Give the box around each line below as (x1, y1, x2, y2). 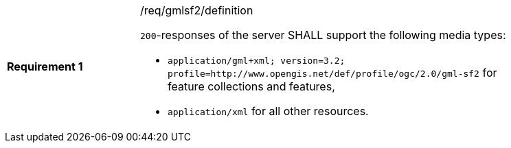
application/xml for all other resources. (168, 104, 369, 118)
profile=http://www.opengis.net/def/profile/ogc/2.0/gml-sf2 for (168, 66, 497, 79)
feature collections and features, (168, 79, 335, 93)
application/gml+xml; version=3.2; (168, 56, 345, 66)
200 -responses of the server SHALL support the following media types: (140, 28, 506, 42)
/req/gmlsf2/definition (140, 3, 253, 17)
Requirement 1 (7, 59, 83, 73)
